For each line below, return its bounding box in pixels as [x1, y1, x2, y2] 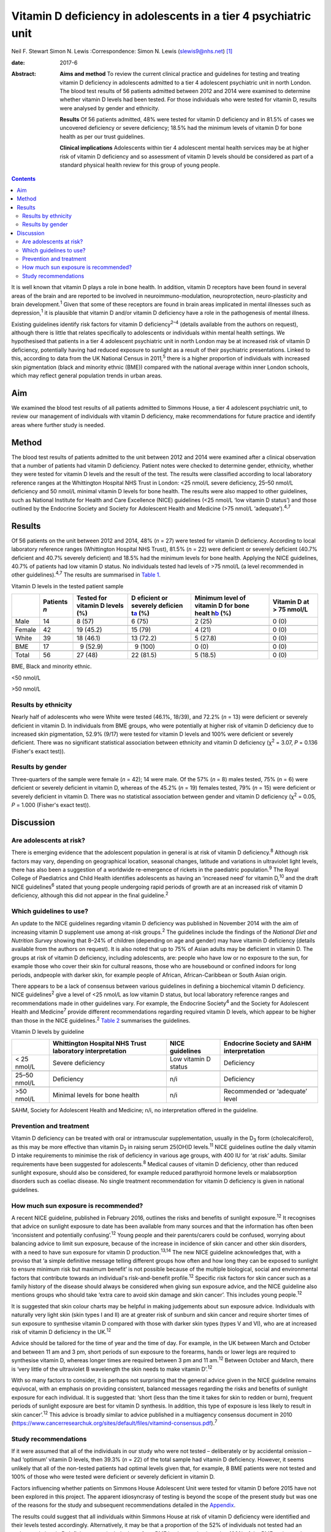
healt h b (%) [194, 609, 232, 618]
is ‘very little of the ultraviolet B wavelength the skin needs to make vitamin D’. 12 [11, 1364, 213, 1373]
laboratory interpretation [52, 1047, 127, 1055]
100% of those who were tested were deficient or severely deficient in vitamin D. [11, 1473, 215, 1481]
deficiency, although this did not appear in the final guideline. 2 [11, 890, 169, 899]
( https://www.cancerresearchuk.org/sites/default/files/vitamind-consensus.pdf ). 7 [11, 1419, 218, 1427]
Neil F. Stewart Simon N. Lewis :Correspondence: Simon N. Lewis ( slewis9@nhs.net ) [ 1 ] [11, 48, 233, 55]
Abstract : [11, 70, 36, 78]
